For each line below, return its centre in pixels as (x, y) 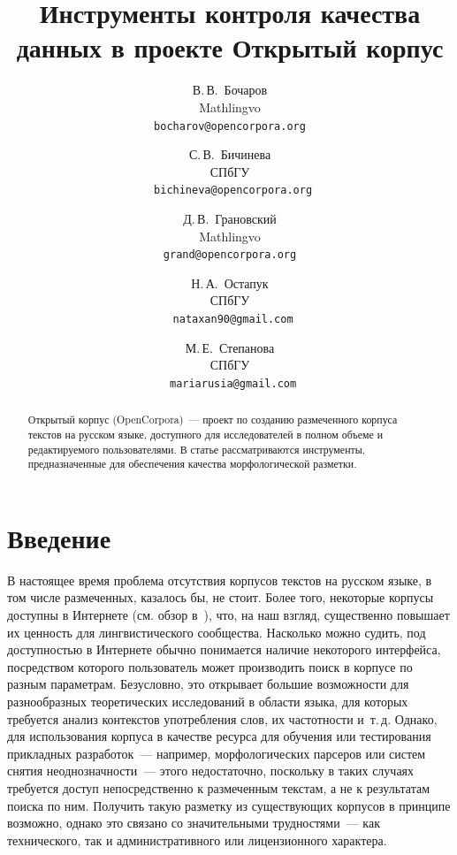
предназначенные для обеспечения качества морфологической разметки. (192, 464)
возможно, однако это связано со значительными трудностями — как (194, 823)
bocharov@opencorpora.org (230, 126)
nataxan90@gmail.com (233, 320)
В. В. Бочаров (230, 90)
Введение (59, 537)
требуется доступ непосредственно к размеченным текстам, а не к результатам (219, 788)
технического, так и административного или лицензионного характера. (197, 840)
